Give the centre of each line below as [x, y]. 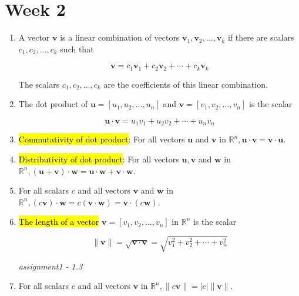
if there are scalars [261, 37]
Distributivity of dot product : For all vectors [99, 159]
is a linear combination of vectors [120, 37]
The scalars [39, 84]
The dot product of [53, 104]
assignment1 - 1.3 [51, 266]
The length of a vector [59, 222]
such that [77, 49]
